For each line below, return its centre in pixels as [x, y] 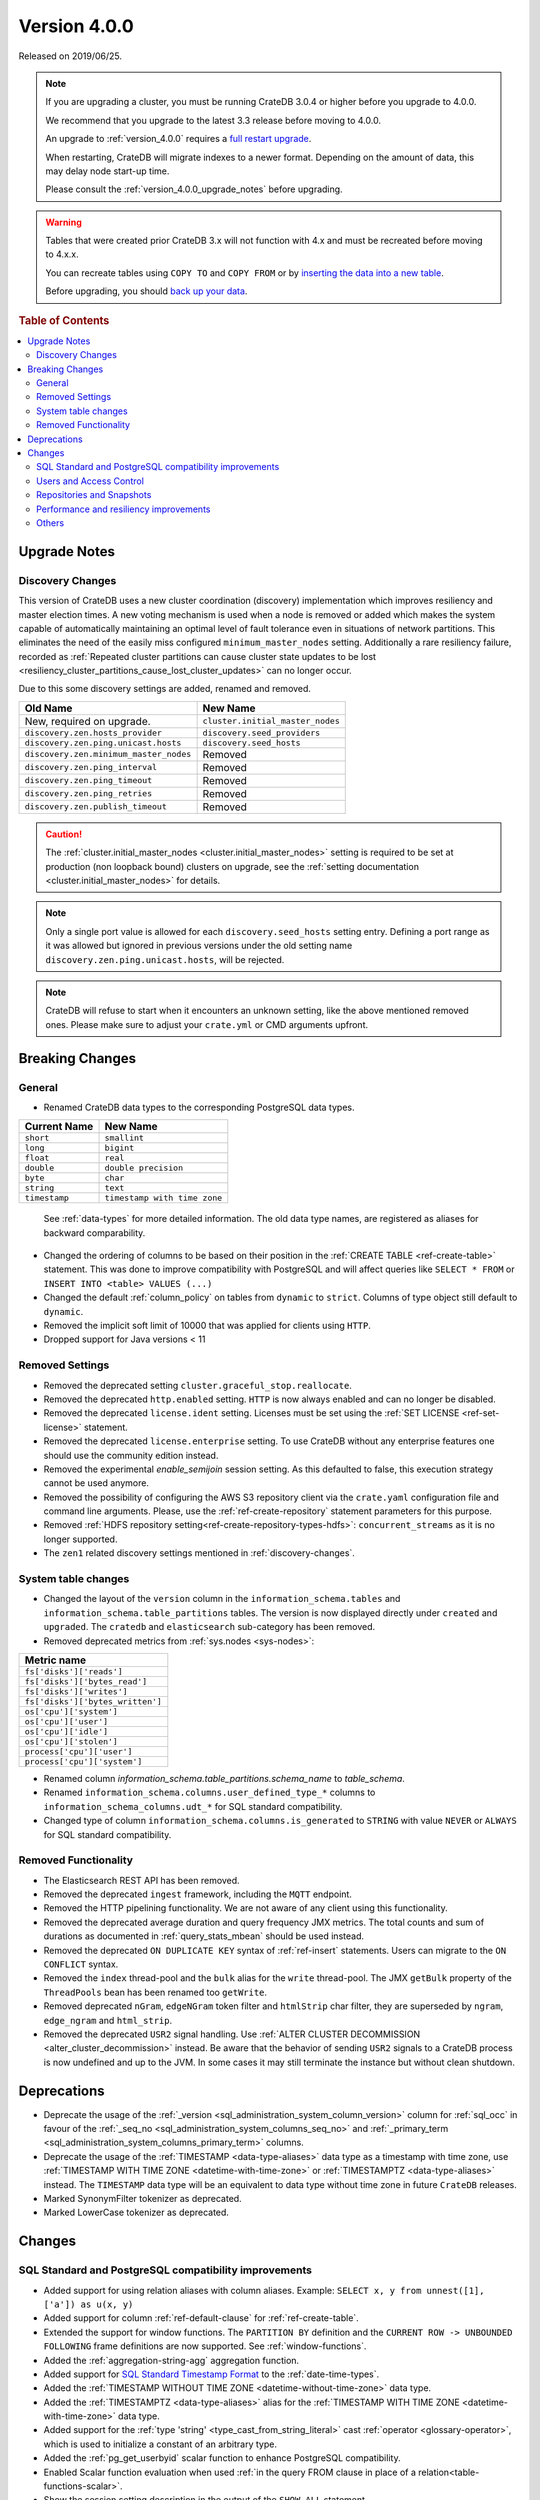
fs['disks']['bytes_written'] [93, 1701]
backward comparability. [94, 1232]
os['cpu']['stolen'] [71, 1741]
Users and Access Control [90, 481]
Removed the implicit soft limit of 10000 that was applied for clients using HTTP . [207, 1326]
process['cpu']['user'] [78, 1751]
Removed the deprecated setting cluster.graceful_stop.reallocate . [197, 1385]
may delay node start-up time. [107, 171]
